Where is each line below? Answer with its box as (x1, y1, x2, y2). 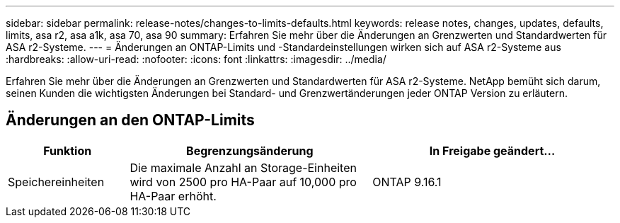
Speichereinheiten (8, 174, 105, 189)
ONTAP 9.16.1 (372, 174, 442, 189)
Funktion (43, 143, 92, 158)
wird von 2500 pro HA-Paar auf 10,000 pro (130, 174, 357, 189)
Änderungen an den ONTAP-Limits (6, 111, 255, 130)
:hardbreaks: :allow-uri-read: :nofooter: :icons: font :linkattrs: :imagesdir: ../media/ (6, 53, 386, 65)
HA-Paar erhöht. (130, 188, 217, 203)
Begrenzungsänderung (186, 143, 314, 158)
